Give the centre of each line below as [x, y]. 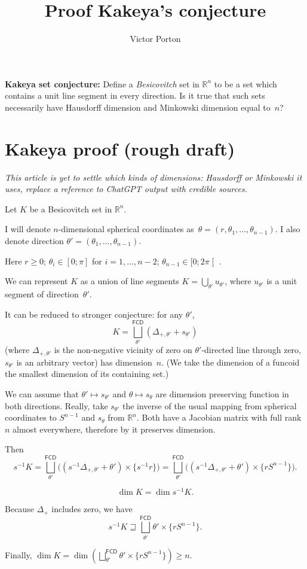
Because [19, 509]
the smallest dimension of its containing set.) [87, 374]
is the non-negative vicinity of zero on [123, 350]
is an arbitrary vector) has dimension [84, 362]
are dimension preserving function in [222, 393]
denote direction [34, 241]
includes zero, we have [92, 509]
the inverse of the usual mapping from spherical [209, 405]
